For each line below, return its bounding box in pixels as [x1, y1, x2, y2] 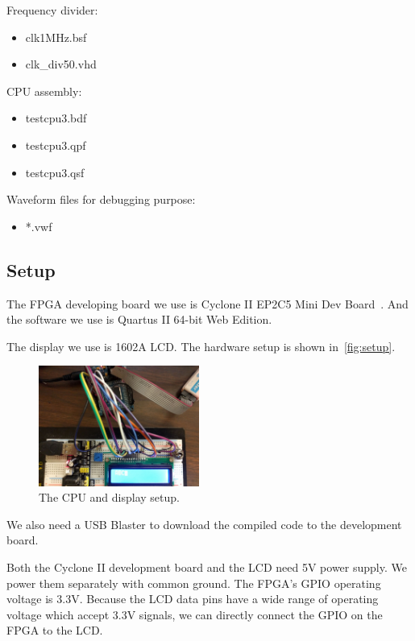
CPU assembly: [6, 82, 82, 99]
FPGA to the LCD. [6, 622, 103, 639]
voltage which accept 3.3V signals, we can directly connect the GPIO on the [6, 606, 383, 622]
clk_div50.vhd [25, 56, 97, 72]
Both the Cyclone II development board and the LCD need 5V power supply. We [6, 559, 407, 576]
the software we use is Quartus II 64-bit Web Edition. [6, 311, 272, 328]
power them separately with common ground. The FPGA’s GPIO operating [6, 574, 381, 591]
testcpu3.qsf [25, 163, 85, 180]
